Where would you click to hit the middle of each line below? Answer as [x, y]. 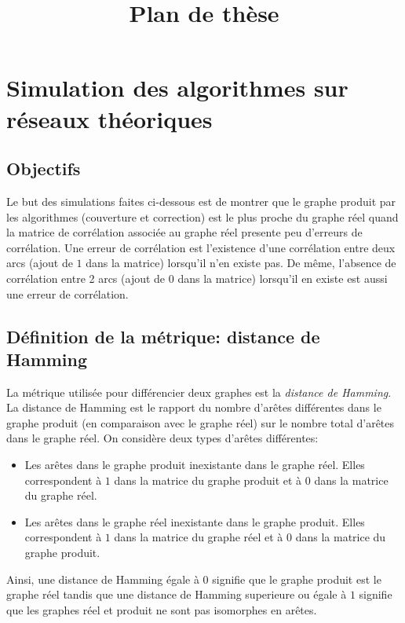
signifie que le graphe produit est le [297, 579]
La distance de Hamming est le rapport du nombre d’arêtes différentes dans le [194, 407]
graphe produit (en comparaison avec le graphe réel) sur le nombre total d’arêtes [201, 422]
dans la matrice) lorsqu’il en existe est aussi [283, 278]
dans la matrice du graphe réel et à [199, 537]
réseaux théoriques [109, 118]
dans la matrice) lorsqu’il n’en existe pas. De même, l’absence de [241, 263]
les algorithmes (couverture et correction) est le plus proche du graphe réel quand [202, 216]
